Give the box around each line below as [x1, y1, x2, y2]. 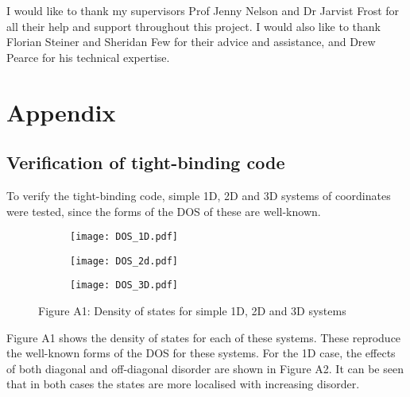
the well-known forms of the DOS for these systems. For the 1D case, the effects [6, 345, 396, 361]
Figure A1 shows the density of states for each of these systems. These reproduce [6, 329, 401, 345]
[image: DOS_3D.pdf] [70, 279, 179, 291]
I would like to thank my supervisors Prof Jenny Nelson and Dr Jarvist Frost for [6, 2, 400, 18]
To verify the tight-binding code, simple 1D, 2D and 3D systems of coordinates [6, 187, 391, 203]
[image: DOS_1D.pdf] [70, 231, 179, 243]
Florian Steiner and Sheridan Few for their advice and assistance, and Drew [6, 33, 376, 50]
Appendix [6, 95, 116, 128]
